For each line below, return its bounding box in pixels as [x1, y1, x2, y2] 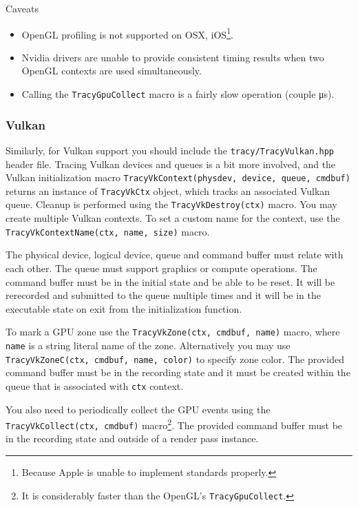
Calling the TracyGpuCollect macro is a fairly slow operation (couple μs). [21, 87, 335, 101]
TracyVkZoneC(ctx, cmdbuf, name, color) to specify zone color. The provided [6, 351, 344, 366]
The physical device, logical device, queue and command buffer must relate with [6, 247, 344, 262]
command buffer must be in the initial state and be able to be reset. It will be [6, 274, 335, 289]
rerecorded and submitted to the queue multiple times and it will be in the [6, 288, 321, 302]
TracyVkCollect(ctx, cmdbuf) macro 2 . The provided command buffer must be [6, 416, 343, 432]
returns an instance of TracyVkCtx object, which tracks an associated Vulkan [6, 183, 330, 198]
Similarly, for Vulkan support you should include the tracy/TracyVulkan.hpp [6, 143, 334, 157]
